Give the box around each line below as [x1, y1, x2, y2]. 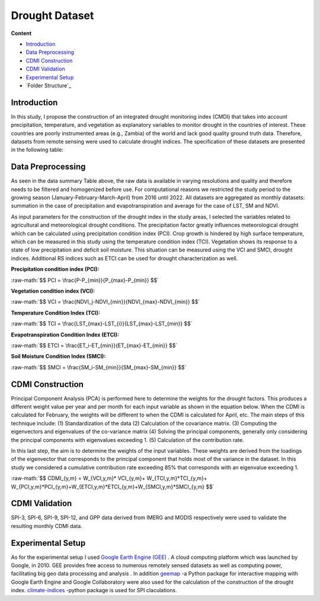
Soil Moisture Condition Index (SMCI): [11, 353, 106, 360]
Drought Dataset [11, 9, 94, 22]
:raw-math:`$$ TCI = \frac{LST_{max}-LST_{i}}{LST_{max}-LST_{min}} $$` [11, 320, 193, 327]
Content [11, 30, 32, 37]
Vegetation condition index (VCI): [11, 287, 95, 294]
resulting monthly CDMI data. [11, 522, 82, 529]
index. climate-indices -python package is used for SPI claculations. [11, 587, 177, 594]
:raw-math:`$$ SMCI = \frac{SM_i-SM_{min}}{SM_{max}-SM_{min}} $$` [11, 364, 187, 371]
